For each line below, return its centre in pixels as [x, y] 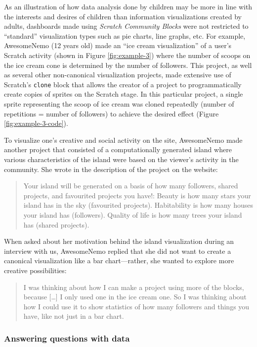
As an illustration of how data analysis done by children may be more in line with [128, 6]
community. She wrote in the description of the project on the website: [111, 169]
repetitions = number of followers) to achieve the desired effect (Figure [111, 113]
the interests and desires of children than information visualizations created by [123, 16]
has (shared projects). [56, 224]
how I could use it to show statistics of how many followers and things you [136, 306]
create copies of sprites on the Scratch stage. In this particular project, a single [124, 94]
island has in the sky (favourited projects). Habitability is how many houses [138, 205]
